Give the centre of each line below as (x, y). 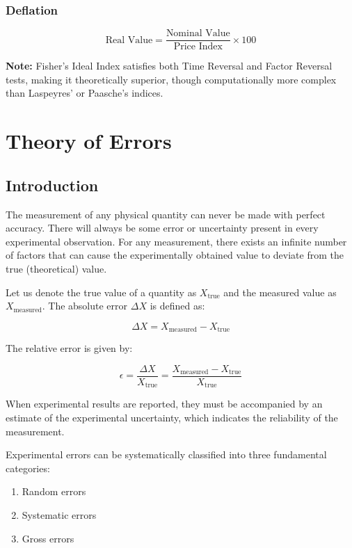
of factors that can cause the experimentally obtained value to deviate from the (175, 255)
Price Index (198, 47)
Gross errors (48, 538)
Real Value (129, 40)
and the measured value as (280, 292)
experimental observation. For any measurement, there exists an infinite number (176, 241)
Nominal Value (198, 34)
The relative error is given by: (69, 348)
